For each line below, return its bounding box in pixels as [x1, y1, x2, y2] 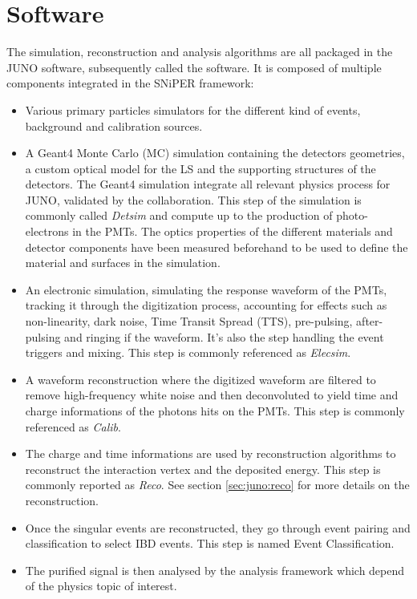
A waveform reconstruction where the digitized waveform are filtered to [25, 370, 376, 387]
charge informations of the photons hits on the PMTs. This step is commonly [25, 403, 405, 419]
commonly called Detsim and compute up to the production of [25, 207, 333, 224]
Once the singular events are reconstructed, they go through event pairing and [25, 519, 411, 536]
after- [356, 313, 383, 330]
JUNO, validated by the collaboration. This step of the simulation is [25, 191, 362, 208]
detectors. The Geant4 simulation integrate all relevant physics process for [25, 176, 391, 192]
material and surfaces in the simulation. [25, 254, 221, 271]
